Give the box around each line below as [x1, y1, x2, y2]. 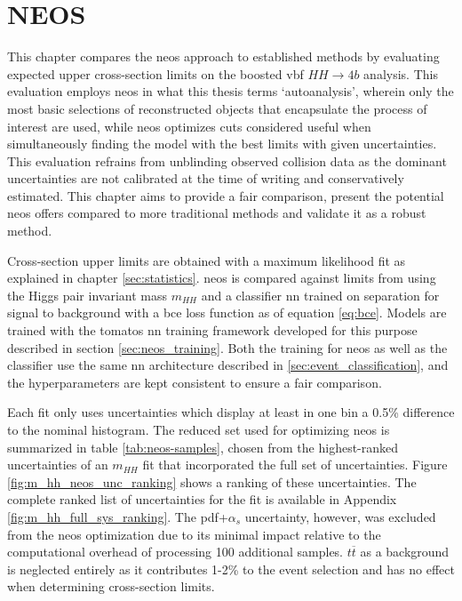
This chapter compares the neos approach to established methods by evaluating [7, 47, 440, 66]
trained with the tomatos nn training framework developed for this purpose [7, 321, 418, 340]
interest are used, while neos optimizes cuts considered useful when [7, 116, 371, 135]
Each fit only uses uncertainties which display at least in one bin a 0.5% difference [7, 403, 455, 421]
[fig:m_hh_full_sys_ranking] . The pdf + [7, 507, 228, 525]
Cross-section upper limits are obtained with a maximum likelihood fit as [7, 251, 406, 269]
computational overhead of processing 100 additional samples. [7, 542, 344, 561]
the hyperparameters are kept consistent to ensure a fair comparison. [7, 373, 382, 391]
